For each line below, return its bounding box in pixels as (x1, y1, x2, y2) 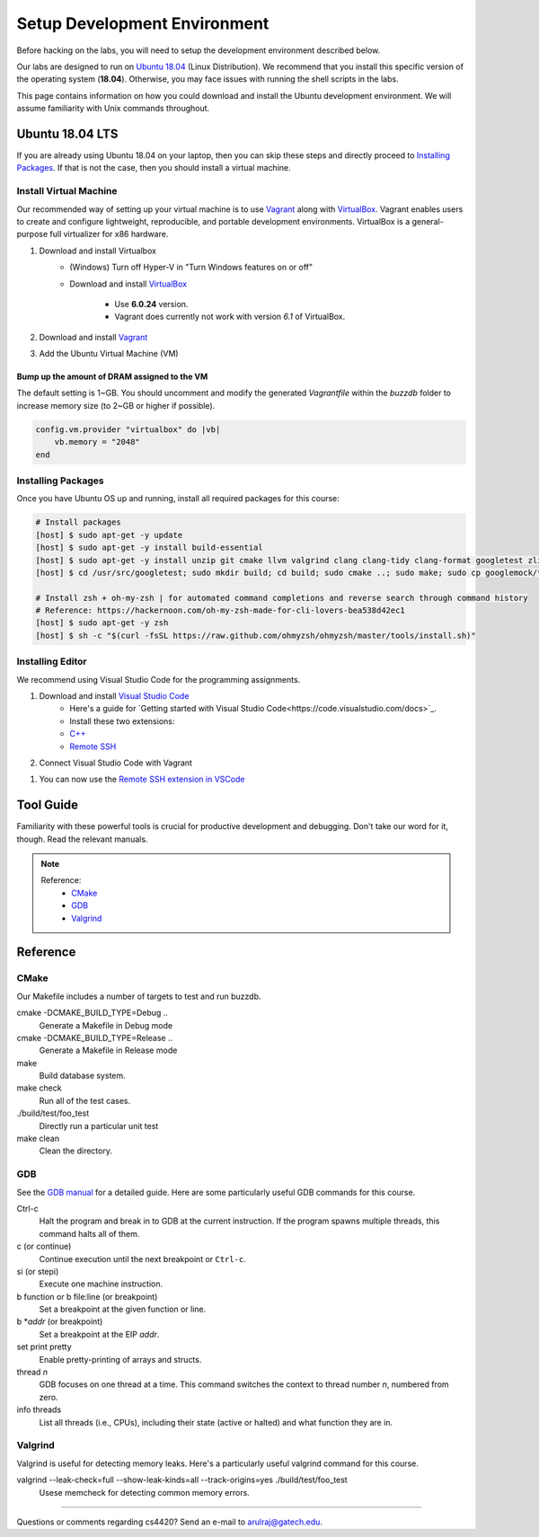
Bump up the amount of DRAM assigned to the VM (16, 371, 208, 382)
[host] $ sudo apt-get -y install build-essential (35, 543, 264, 552)
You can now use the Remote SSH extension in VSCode (39, 773, 245, 785)
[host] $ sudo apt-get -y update (35, 530, 183, 540)
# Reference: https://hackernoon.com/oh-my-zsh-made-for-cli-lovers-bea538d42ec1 (35, 605, 406, 615)
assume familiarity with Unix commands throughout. (16, 103, 210, 114)
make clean (16, 1133, 60, 1144)
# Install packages (35, 517, 121, 527)
